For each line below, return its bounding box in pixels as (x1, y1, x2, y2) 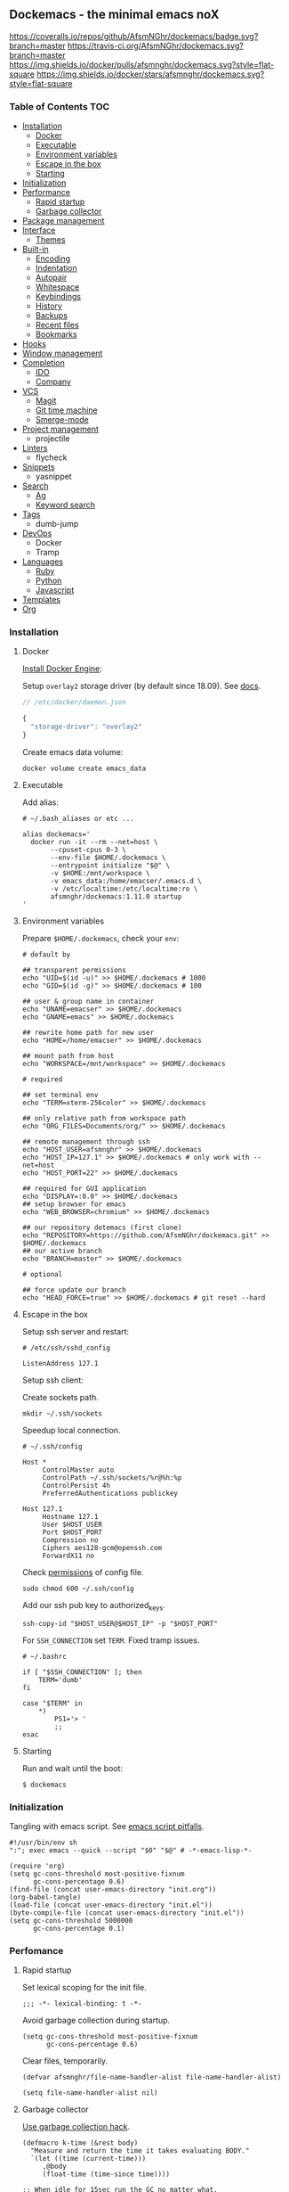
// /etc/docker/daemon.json (21, 698, 126, 707)
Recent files (35, 320, 80, 331)
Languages (21, 556, 64, 567)
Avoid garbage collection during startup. (21, 2015, 171, 2026)
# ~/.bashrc (21, 1652, 67, 1661)
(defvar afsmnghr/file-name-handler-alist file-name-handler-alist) (21, 2073, 282, 2082)
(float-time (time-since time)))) (42, 2170, 171, 2179)
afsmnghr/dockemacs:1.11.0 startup (50, 891, 182, 901)
